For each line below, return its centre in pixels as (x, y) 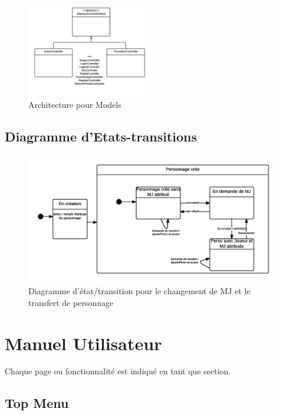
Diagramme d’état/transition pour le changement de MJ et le (139, 291)
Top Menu (37, 403)
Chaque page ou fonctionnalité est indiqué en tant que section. (118, 371)
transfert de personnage (71, 302)
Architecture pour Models (75, 104)
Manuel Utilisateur (83, 343)
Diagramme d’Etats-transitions (101, 136)
